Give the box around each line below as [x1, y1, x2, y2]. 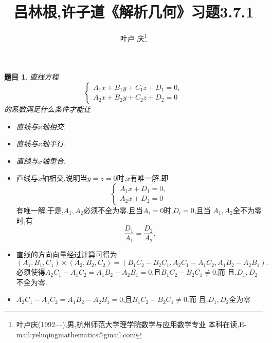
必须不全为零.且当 [83, 204, 143, 215]
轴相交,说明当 [42, 173, 87, 183]
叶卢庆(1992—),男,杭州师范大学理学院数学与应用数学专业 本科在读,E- [16, 319, 247, 330]
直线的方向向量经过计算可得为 [16, 249, 117, 259]
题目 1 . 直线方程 [4, 71, 59, 82]
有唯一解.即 [130, 173, 169, 183]
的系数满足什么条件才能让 [4, 103, 90, 114]
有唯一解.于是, [16, 204, 64, 215]
